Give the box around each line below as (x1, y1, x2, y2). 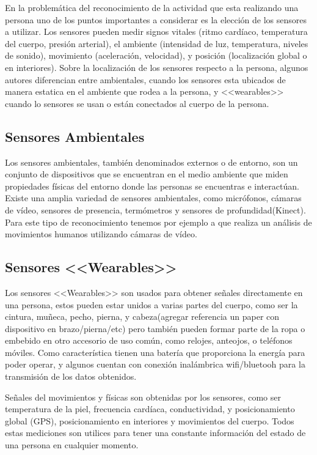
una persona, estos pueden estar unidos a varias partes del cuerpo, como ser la (5, 298, 298, 311)
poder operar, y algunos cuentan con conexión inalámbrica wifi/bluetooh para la (5, 358, 305, 371)
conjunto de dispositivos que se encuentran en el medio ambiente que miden (5, 168, 288, 180)
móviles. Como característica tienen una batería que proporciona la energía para (5, 346, 305, 358)
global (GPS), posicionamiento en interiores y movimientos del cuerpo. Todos (5, 414, 294, 427)
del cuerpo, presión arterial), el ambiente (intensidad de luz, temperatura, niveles (5, 37, 308, 50)
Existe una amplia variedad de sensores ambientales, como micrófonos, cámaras (5, 191, 302, 204)
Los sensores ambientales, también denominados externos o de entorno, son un (5, 155, 298, 168)
